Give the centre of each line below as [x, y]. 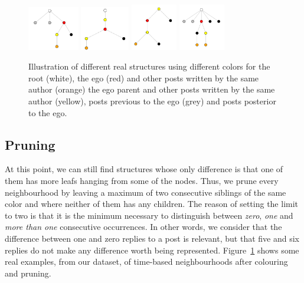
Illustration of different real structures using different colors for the [149, 66]
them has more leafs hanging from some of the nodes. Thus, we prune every [142, 180]
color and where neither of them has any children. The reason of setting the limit [152, 204]
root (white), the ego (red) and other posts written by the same [144, 78]
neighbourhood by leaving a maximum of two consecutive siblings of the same [146, 192]
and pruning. [28, 273]
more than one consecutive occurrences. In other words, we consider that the [143, 227]
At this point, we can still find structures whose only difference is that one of [144, 169]
